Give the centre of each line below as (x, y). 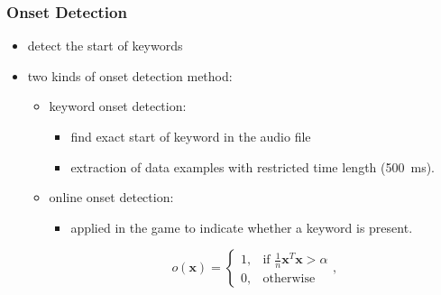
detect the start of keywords (105, 46)
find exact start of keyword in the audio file (191, 136)
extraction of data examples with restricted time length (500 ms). (253, 166)
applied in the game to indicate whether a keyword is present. (242, 227)
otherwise (289, 279)
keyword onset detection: (118, 106)
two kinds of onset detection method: (130, 75)
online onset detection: (111, 197)
